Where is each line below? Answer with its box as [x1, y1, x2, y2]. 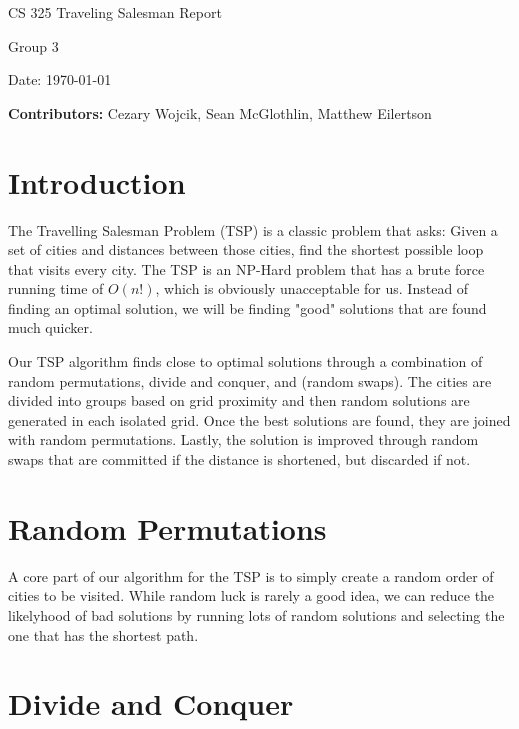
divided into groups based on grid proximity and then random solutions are [8, 390, 470, 411]
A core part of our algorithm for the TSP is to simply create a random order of [8, 565, 494, 586]
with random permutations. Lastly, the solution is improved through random [8, 429, 479, 450]
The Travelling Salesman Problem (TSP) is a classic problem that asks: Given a [8, 219, 498, 240]
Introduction [8, 161, 186, 202]
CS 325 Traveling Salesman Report [8, 2, 222, 22]
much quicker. [8, 317, 93, 338]
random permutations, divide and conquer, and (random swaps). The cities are [8, 370, 492, 391]
